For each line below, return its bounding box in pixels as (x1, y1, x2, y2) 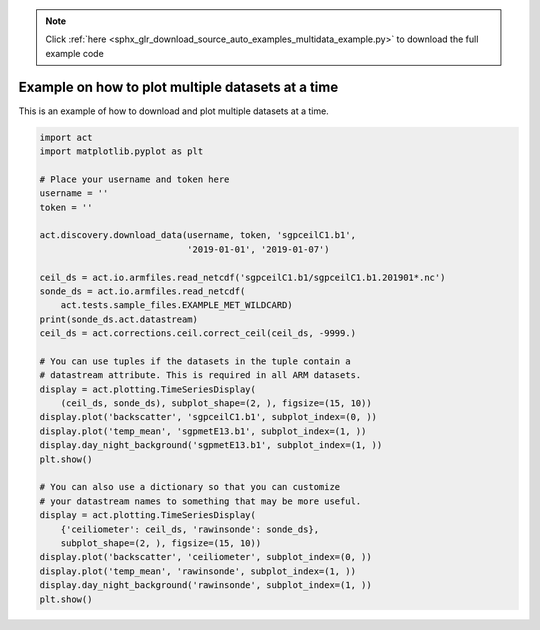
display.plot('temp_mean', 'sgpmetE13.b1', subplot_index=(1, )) (39, 425, 367, 437)
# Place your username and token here (39, 173, 230, 185)
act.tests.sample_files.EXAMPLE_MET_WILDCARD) (60, 300, 294, 311)
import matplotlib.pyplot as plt (39, 146, 204, 157)
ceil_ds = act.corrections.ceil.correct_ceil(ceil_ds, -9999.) (39, 328, 357, 339)
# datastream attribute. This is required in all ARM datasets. (39, 370, 362, 381)
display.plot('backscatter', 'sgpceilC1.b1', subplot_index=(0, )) (39, 411, 378, 423)
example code (45, 47, 104, 59)
